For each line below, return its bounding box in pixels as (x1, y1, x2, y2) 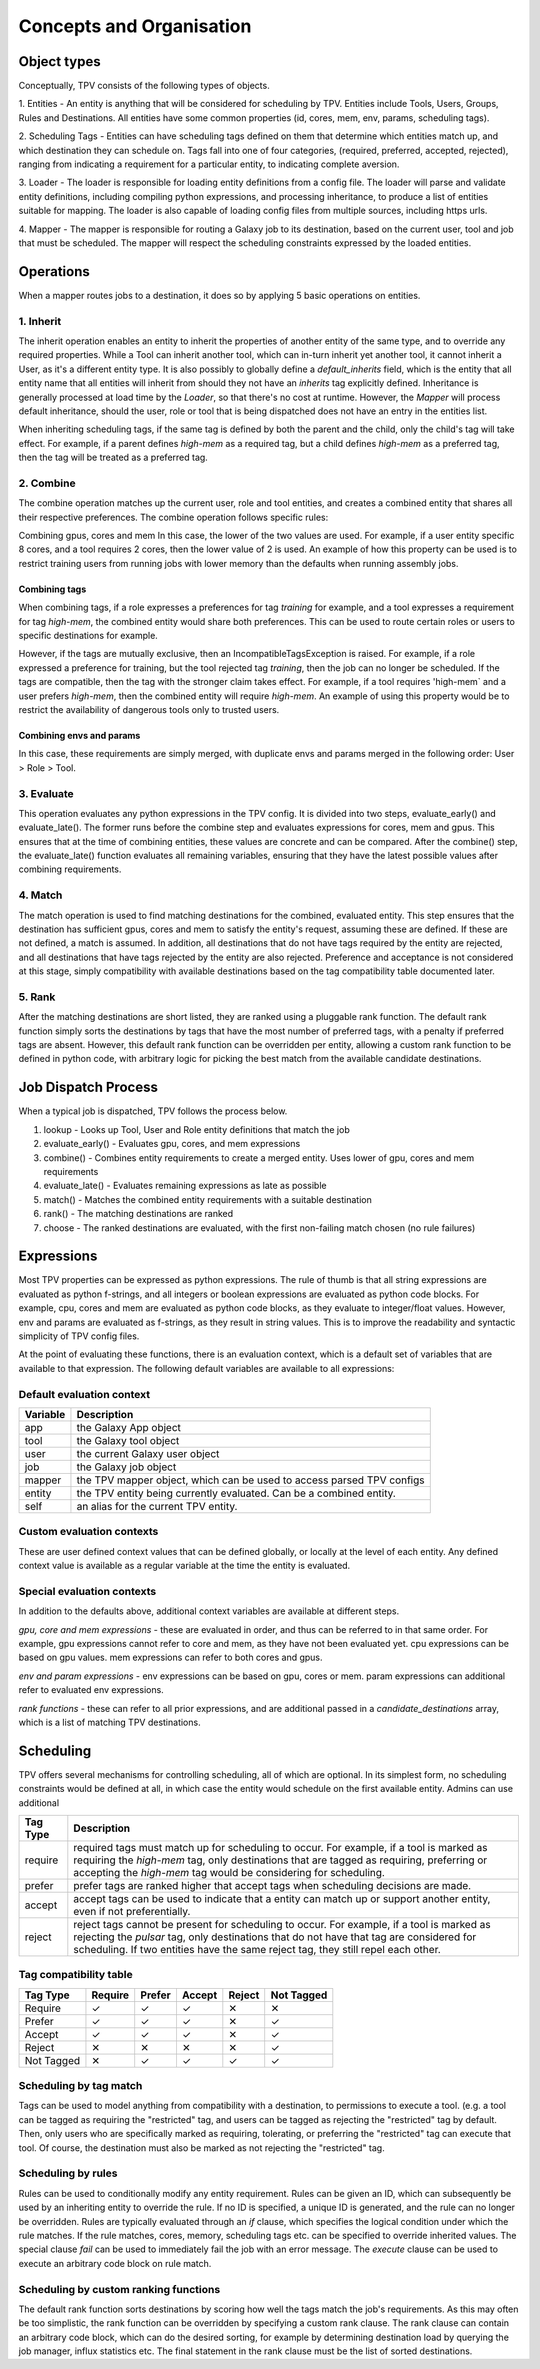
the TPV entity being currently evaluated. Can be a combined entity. (76, 1486, 397, 1500)
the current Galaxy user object (76, 1446, 220, 1460)
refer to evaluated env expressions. (18, 1684, 164, 1696)
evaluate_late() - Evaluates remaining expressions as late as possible (43, 1180, 327, 1192)
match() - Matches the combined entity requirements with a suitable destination (43, 1193, 372, 1205)
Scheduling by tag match (18, 2079, 143, 2093)
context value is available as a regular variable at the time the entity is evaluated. (18, 1560, 351, 1572)
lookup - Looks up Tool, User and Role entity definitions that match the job (43, 1123, 350, 1135)
